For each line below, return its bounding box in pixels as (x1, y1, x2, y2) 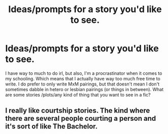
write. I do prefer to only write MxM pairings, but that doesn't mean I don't (5, 81, 160, 87)
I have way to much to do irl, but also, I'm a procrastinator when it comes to (5, 70, 162, 76)
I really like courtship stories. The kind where (5, 106, 150, 115)
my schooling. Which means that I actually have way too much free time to (5, 75, 160, 81)
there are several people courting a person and (5, 114, 156, 123)
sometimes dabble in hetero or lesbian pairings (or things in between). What (5, 86, 164, 92)
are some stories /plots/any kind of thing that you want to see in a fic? (5, 92, 151, 98)
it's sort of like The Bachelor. (5, 122, 98, 131)
